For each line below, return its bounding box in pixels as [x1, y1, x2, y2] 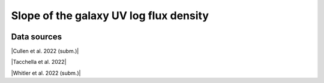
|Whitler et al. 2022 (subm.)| [11, 69, 81, 76]
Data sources [11, 32, 62, 42]
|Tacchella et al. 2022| [11, 59, 67, 66]
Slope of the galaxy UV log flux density [11, 9, 209, 22]
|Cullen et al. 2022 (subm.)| [11, 48, 79, 55]
